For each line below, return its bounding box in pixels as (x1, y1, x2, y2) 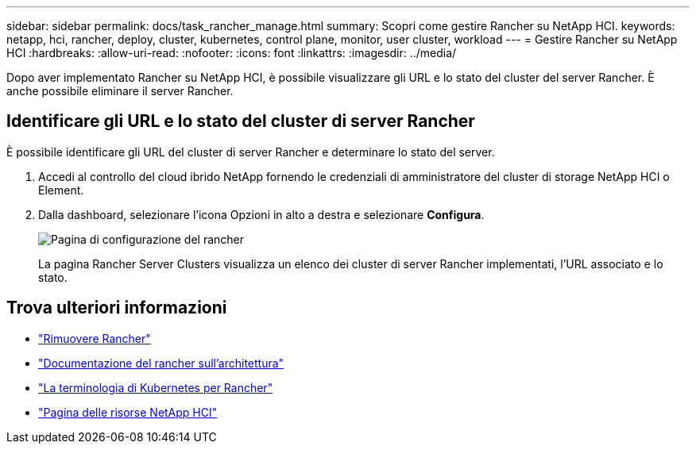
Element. (38, 183, 84, 197)
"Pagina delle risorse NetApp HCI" (38, 405, 218, 419)
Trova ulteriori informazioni (6, 298, 227, 318)
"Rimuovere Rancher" (38, 331, 151, 345)
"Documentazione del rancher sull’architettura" (38, 356, 284, 370)
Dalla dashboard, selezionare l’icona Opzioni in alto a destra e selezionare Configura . (38, 207, 485, 221)
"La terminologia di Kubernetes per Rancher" (38, 380, 273, 394)
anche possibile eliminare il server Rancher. (6, 84, 234, 98)
